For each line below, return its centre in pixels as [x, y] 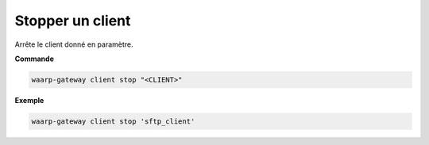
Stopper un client [73, 21]
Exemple [29, 100]
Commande [35, 59]
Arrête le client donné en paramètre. [74, 44]
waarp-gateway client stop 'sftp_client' [113, 121]
